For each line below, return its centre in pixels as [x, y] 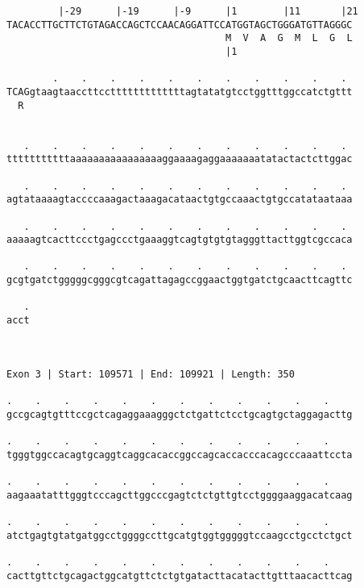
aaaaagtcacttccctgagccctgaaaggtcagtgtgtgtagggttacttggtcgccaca [180, 240]
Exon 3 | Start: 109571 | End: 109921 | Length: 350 [151, 374]
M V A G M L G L [289, 38]
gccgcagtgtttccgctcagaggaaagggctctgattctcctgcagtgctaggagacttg [180, 414]
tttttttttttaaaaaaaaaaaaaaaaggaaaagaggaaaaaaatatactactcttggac [180, 159]
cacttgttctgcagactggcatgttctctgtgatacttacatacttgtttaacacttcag [180, 575]
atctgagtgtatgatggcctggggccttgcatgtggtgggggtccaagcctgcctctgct [180, 535]
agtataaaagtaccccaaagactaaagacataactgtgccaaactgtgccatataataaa [180, 200]
